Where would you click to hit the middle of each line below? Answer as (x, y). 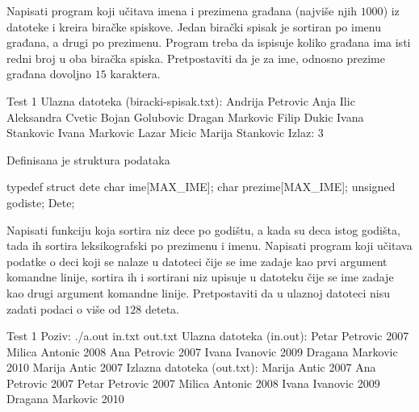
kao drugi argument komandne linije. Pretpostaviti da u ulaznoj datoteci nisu (198, 292)
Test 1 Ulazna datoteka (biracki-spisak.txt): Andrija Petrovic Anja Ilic (181, 100)
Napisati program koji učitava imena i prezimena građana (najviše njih (182, 10)
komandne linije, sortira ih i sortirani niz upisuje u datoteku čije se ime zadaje (200, 277)
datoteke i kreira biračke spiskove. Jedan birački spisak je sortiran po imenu (194, 26)
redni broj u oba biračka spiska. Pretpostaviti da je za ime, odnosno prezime (196, 58)
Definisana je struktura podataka (88, 159)
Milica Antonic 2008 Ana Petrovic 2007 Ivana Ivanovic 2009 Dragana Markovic (202, 351)
